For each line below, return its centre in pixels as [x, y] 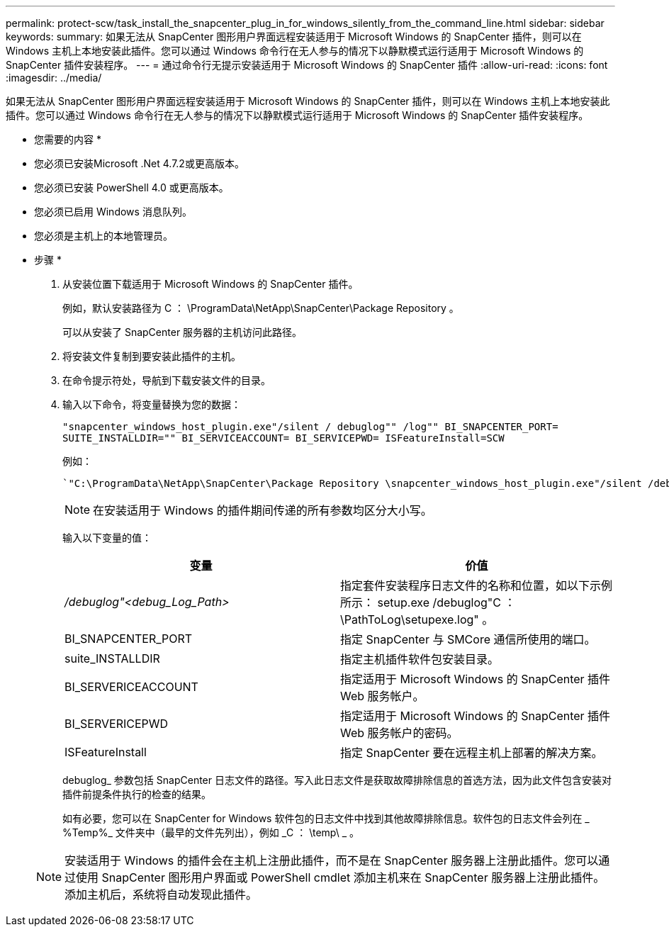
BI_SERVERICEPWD [117, 724]
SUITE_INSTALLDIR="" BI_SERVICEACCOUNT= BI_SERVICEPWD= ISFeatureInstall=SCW [283, 438]
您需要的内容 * [68, 139]
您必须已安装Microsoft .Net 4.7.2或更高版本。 [139, 163]
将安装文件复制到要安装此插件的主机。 [152, 356]
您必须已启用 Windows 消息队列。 [113, 212]
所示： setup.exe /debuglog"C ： [428, 602]
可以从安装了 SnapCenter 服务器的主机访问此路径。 [182, 332]
